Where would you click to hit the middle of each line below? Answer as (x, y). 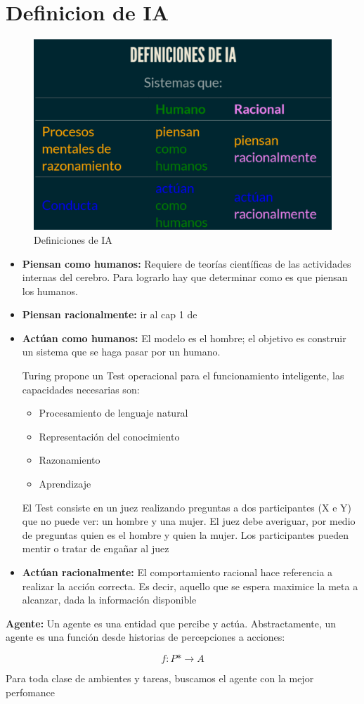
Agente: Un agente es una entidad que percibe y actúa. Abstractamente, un (171, 623)
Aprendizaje (65, 484)
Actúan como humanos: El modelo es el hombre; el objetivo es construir (184, 338)
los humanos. (50, 291)
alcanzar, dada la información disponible (109, 600)
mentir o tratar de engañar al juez (96, 548)
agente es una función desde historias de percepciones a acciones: (145, 637)
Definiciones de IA (73, 239)
